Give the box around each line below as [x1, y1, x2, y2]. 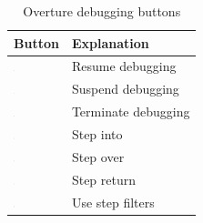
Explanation [71, 33, 149, 52]
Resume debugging [71, 56, 177, 76]
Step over [71, 147, 125, 166]
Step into [71, 124, 123, 143]
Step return [71, 169, 137, 188]
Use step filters [71, 192, 155, 211]
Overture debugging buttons [23, 2, 181, 20]
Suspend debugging [71, 79, 179, 98]
